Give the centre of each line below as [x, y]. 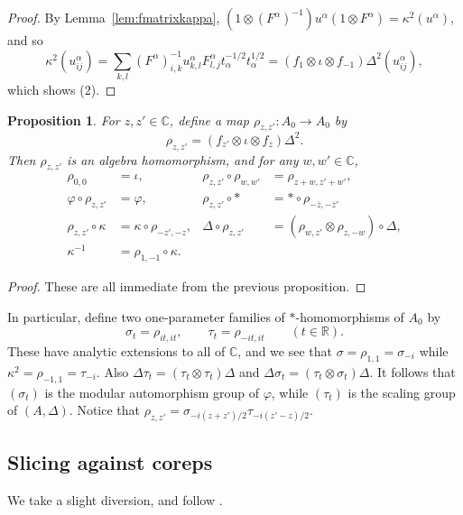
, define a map [209, 120]
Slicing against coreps [110, 461]
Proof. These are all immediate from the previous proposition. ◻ [187, 286]
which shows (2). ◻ [62, 89]
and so [25, 40]
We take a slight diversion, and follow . [115, 499]
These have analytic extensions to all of [116, 350]
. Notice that [104, 410]
